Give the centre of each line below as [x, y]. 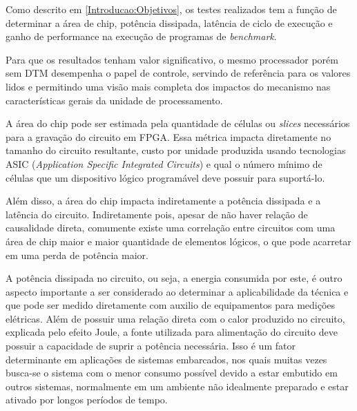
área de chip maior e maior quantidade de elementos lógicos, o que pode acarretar [178, 241]
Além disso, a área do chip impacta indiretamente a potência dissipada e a [163, 201]
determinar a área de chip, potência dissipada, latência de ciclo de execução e [169, 22]
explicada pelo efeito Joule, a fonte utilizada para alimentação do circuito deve [172, 332]
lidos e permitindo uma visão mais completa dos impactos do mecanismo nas [168, 86]
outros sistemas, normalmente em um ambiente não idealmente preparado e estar [177, 386]
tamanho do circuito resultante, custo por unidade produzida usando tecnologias [176, 150]
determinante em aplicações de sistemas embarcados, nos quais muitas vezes [166, 359]
